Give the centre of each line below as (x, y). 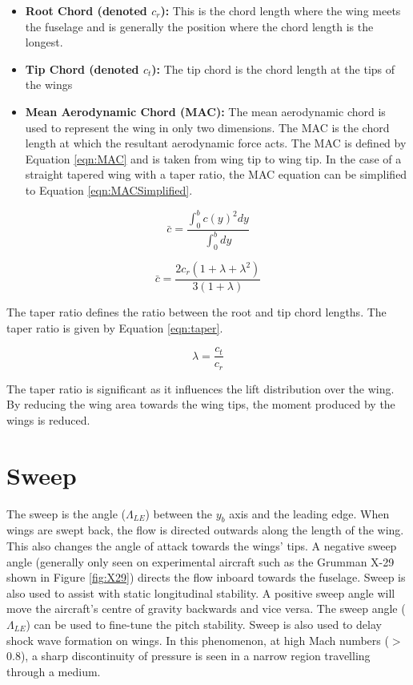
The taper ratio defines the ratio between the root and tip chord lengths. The (196, 312)
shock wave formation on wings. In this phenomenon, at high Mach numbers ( (198, 640)
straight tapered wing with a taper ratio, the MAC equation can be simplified (216, 174)
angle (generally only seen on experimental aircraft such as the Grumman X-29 (200, 561)
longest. (44, 42)
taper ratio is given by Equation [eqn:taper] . (115, 327)
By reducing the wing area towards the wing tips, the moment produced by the (201, 404)
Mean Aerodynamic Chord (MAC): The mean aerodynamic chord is (205, 111)
